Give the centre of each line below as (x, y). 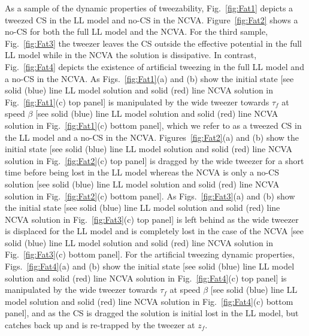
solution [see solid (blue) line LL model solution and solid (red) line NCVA (142, 184)
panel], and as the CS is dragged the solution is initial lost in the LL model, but (152, 313)
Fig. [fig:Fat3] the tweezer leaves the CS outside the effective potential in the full (154, 43)
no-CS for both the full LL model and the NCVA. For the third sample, (137, 31)
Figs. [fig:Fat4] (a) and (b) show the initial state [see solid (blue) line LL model (150, 266)
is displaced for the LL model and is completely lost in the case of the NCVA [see (154, 231)
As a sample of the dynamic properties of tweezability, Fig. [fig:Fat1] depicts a (149, 8)
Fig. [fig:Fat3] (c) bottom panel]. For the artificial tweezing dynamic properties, (150, 254)
